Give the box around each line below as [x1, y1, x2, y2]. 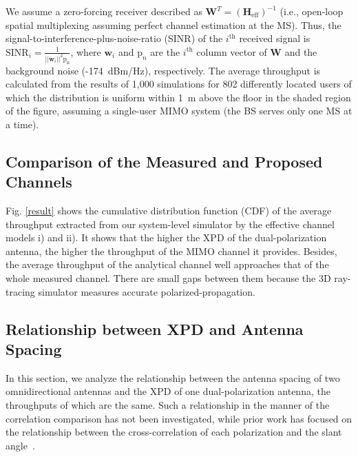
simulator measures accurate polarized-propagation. [38, 284, 255, 298]
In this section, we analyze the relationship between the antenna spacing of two [6, 370, 340, 385]
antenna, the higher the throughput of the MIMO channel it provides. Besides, [6, 243, 337, 258]
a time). [6, 116, 39, 131]
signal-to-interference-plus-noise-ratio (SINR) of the [6, 31, 223, 45]
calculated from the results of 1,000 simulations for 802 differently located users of [6, 77, 352, 91]
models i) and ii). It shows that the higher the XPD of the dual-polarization [6, 230, 327, 245]
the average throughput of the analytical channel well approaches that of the [6, 257, 329, 272]
